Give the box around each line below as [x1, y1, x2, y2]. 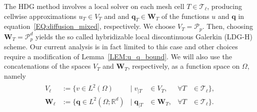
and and [104, 10, 129, 21]
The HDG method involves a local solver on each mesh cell [4, 1, 184, 11]
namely [4, 71, 26, 81]
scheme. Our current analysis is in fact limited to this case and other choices [4, 41, 238, 52]
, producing [207, 1, 242, 11]
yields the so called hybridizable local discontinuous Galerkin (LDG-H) [35, 31, 252, 41]
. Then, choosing [202, 21, 253, 31]
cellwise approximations [4, 10, 76, 21]
